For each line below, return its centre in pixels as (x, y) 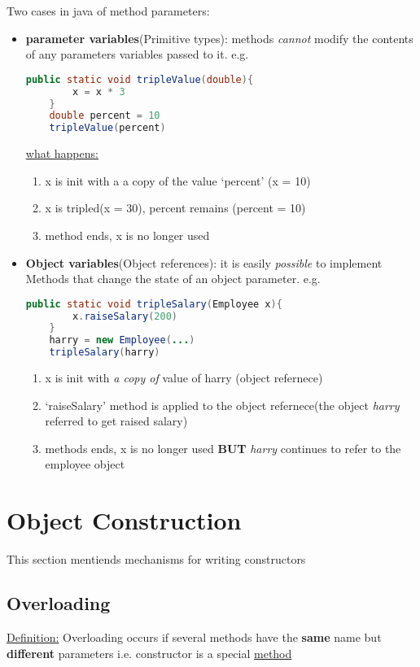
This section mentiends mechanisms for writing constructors (156, 559)
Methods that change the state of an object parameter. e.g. (173, 279)
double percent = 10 (105, 116)
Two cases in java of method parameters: (108, 11)
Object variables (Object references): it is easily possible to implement (204, 262)
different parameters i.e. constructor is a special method (149, 653)
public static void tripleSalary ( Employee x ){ (154, 304)
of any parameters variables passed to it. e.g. (137, 54)
